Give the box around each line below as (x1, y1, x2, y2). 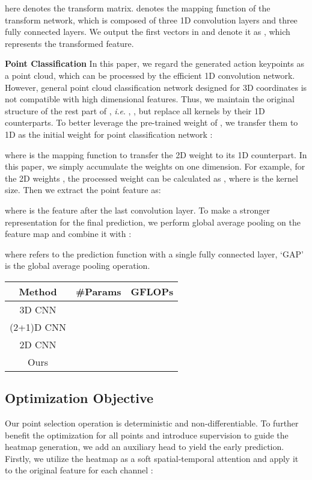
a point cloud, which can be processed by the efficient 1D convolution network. (5, 69, 295, 81)
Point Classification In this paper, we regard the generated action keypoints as (5, 57, 304, 70)
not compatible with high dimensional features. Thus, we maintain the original (5, 93, 295, 105)
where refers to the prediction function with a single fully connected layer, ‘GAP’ (5, 247, 304, 260)
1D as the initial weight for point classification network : (5, 128, 213, 140)
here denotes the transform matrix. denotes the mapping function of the (5, 2, 271, 14)
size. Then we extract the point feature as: (5, 183, 161, 196)
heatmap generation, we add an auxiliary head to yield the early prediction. (5, 440, 284, 453)
